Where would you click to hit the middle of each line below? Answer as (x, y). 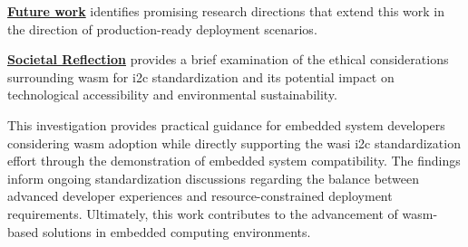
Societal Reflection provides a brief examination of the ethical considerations (228, 59)
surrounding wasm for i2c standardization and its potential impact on (201, 76)
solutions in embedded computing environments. (176, 231)
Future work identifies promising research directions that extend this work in (226, 11)
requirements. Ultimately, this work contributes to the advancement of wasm (220, 213)
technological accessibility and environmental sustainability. (172, 95)
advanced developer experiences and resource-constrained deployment (200, 196)
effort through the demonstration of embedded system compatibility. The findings (234, 161)
